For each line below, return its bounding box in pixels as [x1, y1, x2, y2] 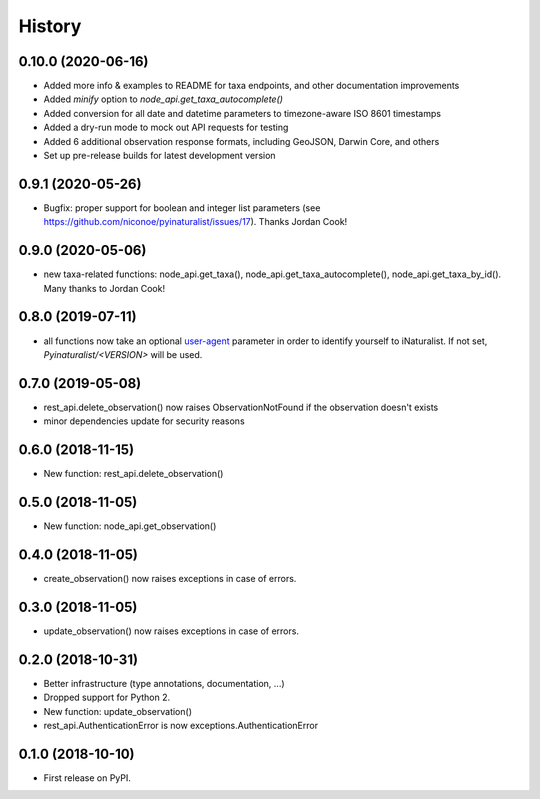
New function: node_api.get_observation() [43, 520, 217, 532]
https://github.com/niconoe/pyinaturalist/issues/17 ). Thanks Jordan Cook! [43, 216, 348, 228]
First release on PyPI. [43, 771, 132, 784]
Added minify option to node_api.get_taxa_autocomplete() [43, 93, 284, 105]
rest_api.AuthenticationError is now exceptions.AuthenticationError [43, 719, 319, 731]
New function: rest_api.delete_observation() [43, 468, 224, 480]
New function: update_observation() [43, 705, 192, 717]
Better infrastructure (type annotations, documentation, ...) [43, 677, 285, 689]
